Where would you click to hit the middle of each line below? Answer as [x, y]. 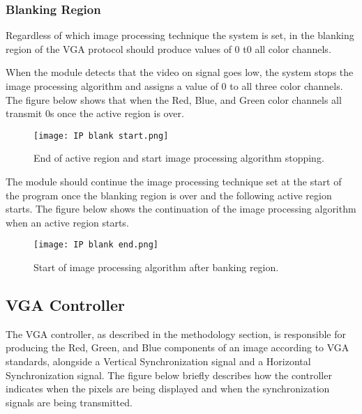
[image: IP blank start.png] [101, 136]
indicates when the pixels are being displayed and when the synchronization [168, 389]
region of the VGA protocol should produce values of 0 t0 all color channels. [168, 48]
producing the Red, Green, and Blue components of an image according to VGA [178, 347]
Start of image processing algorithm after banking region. [156, 267]
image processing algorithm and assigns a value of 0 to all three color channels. [174, 86]
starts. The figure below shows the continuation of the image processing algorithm [181, 209]
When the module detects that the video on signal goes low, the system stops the [180, 72]
